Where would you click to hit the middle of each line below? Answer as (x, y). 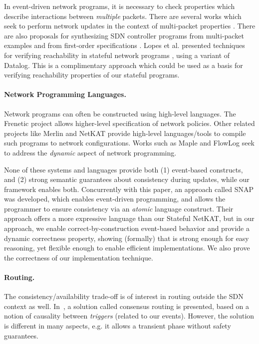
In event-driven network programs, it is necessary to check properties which (120, 6)
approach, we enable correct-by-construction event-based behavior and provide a (127, 228)
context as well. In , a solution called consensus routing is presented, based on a (127, 306)
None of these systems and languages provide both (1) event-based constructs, (124, 169)
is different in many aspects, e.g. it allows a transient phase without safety (118, 326)
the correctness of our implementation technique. (79, 257)
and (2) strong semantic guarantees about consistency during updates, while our (127, 179)
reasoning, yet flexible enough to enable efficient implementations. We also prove (127, 248)
